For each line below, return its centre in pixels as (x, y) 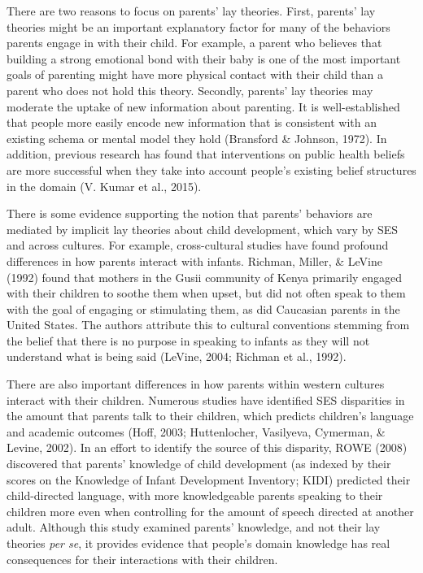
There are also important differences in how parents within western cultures (196, 384)
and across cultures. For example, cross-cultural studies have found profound (198, 245)
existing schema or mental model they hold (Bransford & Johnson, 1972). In (197, 138)
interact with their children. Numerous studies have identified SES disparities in (206, 399)
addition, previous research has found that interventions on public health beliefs (206, 154)
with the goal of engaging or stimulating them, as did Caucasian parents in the (203, 308)
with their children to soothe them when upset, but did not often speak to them (206, 293)
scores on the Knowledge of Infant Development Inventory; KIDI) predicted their (209, 479)
